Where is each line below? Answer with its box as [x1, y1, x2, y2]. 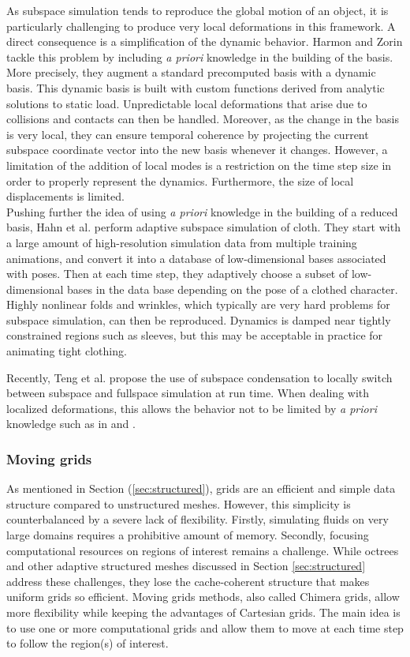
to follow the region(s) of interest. [6, 635, 169, 651]
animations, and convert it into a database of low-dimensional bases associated [6, 250, 386, 266]
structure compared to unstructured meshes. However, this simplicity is [6, 495, 351, 512]
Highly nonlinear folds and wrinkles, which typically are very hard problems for [6, 296, 390, 313]
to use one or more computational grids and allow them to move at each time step [6, 619, 404, 636]
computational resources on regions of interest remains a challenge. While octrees [6, 542, 399, 558]
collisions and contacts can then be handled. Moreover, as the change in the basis [6, 111, 399, 127]
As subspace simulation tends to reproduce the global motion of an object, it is [6, 2, 389, 18]
